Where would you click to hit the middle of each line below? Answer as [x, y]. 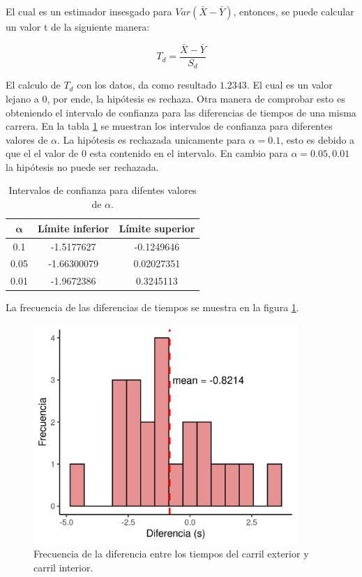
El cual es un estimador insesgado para [89, 11]
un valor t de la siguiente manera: [78, 27]
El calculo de [33, 85]
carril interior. [63, 567]
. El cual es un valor [289, 85]
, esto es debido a [318, 139]
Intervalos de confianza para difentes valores [103, 190]
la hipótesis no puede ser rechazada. [82, 166]
